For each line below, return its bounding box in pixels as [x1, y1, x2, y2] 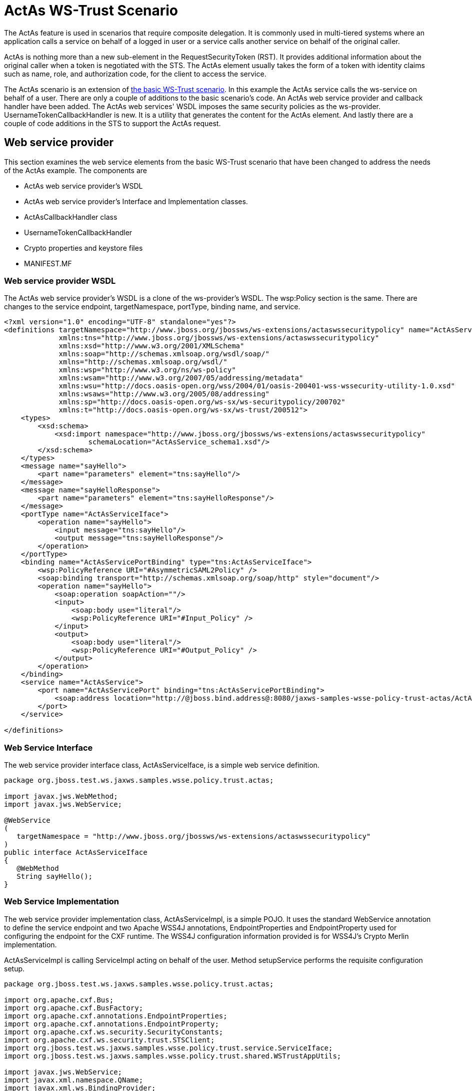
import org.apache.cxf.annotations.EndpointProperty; [4, 1019, 219, 1028]
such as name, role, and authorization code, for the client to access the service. [4, 69, 266, 78]
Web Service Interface [4, 742, 93, 753]
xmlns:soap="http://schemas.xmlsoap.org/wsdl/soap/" [58, 350, 270, 358]
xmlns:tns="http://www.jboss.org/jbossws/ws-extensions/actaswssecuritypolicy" [58, 334, 379, 342]
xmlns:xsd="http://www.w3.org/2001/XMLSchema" [58, 342, 244, 350]
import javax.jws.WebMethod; [4, 792, 118, 801]
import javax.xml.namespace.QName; [4, 1075, 143, 1084]
